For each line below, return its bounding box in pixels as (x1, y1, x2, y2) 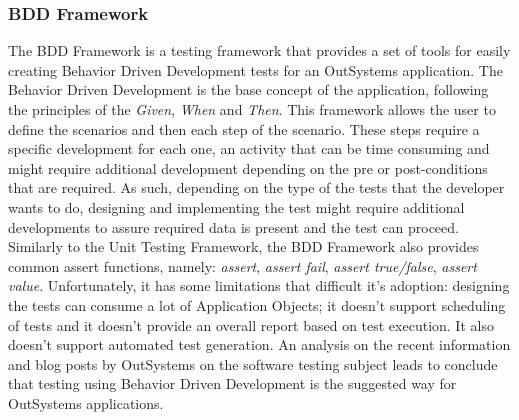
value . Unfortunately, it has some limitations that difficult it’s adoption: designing (8, 275, 510, 296)
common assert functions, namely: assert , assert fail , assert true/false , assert (8, 255, 477, 276)
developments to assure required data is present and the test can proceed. (8, 216, 459, 237)
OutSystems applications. (8, 392, 164, 413)
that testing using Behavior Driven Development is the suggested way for (8, 373, 457, 394)
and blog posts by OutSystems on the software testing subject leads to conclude (8, 353, 498, 374)
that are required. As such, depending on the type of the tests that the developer (8, 177, 505, 198)
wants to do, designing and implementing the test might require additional (8, 196, 465, 217)
